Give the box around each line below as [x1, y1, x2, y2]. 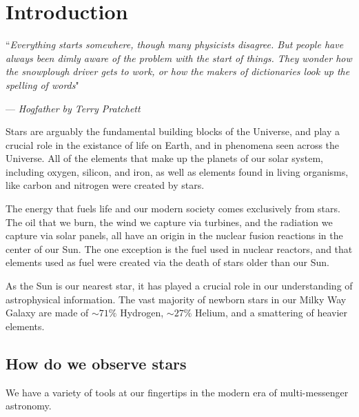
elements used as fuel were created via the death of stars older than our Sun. [6, 255, 329, 269]
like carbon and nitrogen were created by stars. [6, 178, 205, 192]
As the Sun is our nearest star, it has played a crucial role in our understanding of [6, 278, 353, 293]
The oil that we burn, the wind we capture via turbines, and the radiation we [6, 214, 333, 229]
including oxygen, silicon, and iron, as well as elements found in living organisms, [6, 164, 349, 179]
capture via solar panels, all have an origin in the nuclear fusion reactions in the [6, 228, 343, 243]
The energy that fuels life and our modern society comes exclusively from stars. [6, 201, 340, 216]
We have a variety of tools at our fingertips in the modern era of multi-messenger [6, 385, 349, 399]
